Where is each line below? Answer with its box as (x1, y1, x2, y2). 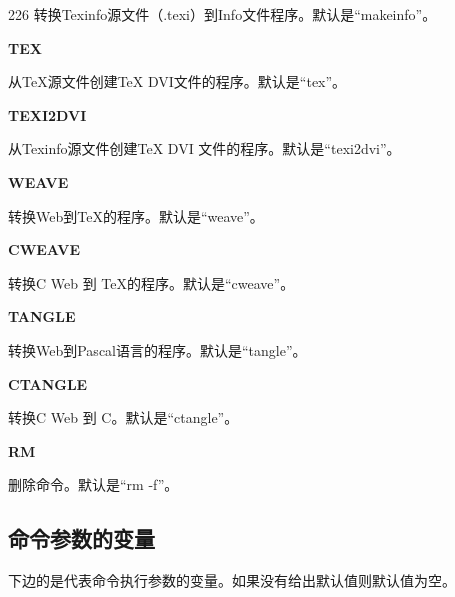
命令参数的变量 (8, 523, 155, 554)
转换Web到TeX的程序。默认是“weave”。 (8, 205, 264, 226)
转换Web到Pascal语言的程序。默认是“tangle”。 (8, 339, 307, 360)
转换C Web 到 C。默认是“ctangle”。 (8, 407, 239, 428)
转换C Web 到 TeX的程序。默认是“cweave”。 (8, 272, 295, 293)
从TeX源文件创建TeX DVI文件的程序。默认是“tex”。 (8, 71, 347, 92)
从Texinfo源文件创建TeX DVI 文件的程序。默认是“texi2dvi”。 (8, 138, 401, 159)
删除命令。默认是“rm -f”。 (8, 474, 179, 495)
